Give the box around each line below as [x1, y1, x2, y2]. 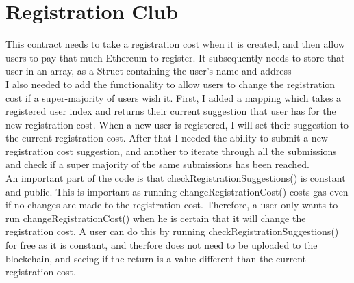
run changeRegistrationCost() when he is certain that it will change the [5, 211, 306, 225]
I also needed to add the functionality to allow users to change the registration [5, 77, 336, 91]
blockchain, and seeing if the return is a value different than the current [5, 251, 307, 265]
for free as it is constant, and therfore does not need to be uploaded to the [5, 238, 318, 252]
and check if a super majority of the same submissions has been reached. [5, 157, 309, 172]
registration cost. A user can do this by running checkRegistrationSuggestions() [5, 224, 339, 239]
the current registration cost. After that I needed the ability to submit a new [5, 131, 328, 145]
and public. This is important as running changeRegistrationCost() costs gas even [5, 184, 349, 198]
